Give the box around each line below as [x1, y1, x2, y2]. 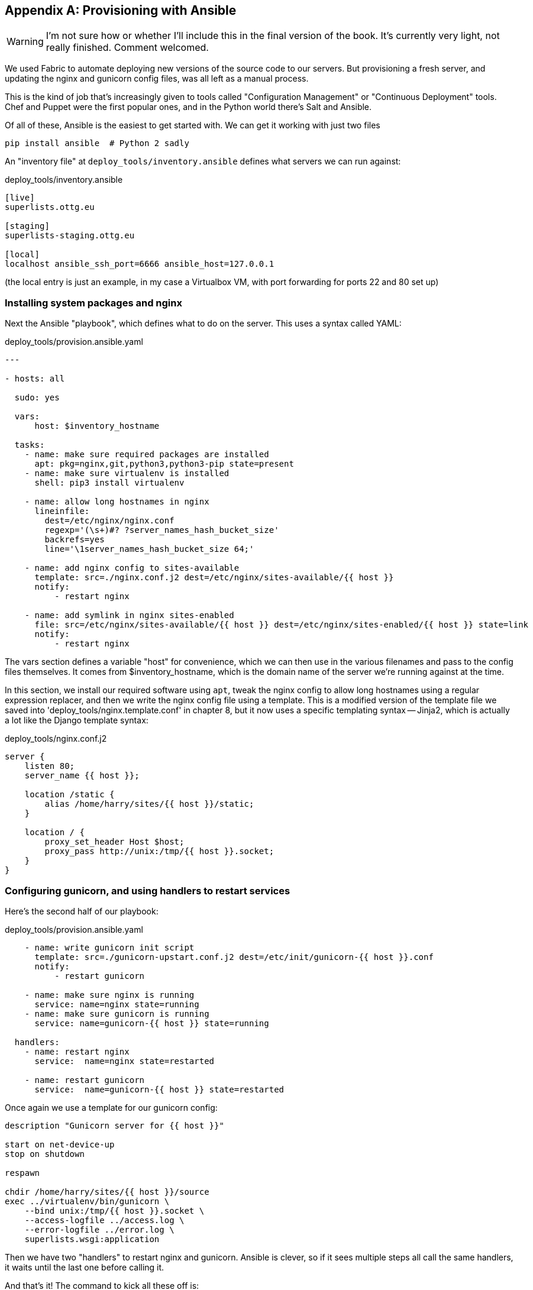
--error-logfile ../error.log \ [24, 1224, 175, 1234]
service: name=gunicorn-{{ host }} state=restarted [34, 1084, 285, 1094]
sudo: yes [14, 393, 60, 403]
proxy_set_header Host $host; [44, 837, 185, 847]
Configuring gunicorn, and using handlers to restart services [5, 884, 290, 897]
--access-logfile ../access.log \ [24, 1215, 185, 1225]
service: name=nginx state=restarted [34, 1056, 215, 1066]
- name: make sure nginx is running [24, 990, 195, 1000]
